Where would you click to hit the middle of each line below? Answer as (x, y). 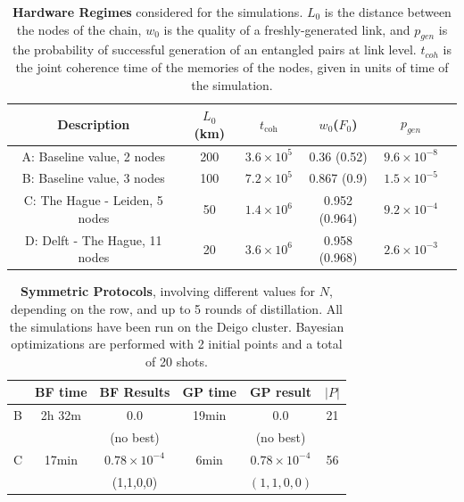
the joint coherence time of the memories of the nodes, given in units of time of (232, 66)
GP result (281, 392)
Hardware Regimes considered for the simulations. (158, 12)
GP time (209, 392)
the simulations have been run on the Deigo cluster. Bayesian (177, 326)
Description (94, 123)
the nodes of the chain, (79, 29)
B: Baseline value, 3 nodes (93, 178)
